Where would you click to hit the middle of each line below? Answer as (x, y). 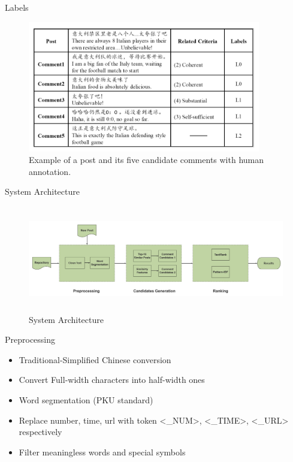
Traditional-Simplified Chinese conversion (95, 359)
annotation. (50, 171)
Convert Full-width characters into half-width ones (112, 380)
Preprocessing (30, 339)
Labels (17, 7)
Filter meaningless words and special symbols (102, 452)
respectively (40, 432)
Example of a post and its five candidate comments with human (146, 160)
